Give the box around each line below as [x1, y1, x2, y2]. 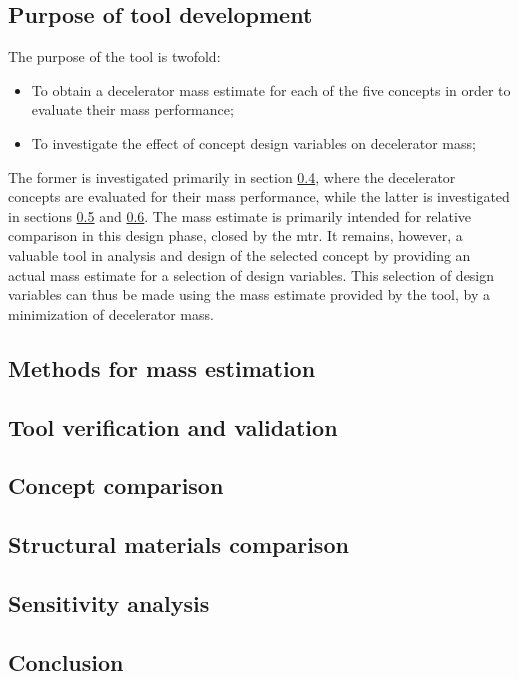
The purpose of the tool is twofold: [8, 46, 221, 67]
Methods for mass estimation [8, 352, 316, 383]
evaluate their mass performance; [31, 99, 234, 120]
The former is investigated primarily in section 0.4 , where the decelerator [8, 166, 456, 187]
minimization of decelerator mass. [8, 303, 214, 324]
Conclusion [8, 646, 124, 677]
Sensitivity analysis [8, 587, 210, 618]
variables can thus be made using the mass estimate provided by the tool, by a [8, 284, 490, 305]
